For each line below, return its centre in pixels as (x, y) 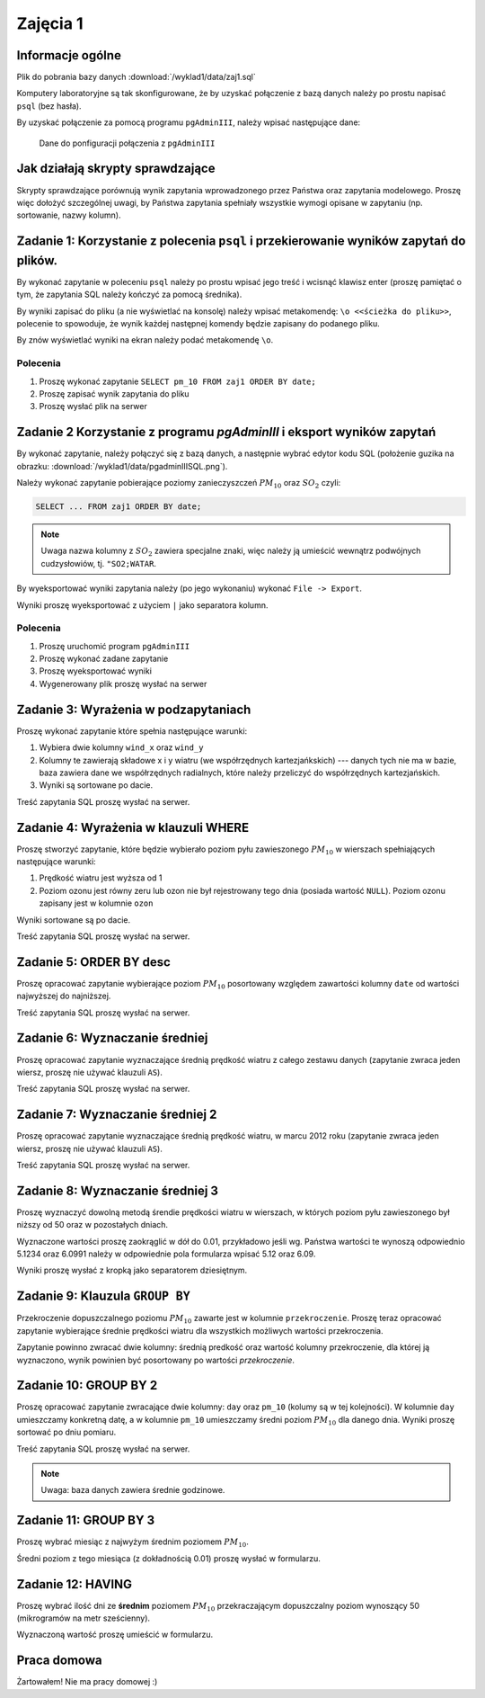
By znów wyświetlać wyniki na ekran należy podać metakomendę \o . (145, 340)
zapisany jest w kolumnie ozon (96, 903)
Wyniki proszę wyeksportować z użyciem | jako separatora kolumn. (142, 605)
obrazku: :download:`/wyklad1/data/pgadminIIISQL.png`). (122, 466)
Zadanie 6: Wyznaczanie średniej (112, 1038)
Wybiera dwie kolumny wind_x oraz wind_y (121, 747)
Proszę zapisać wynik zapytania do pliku (114, 393)
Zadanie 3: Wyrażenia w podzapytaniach (134, 709)
